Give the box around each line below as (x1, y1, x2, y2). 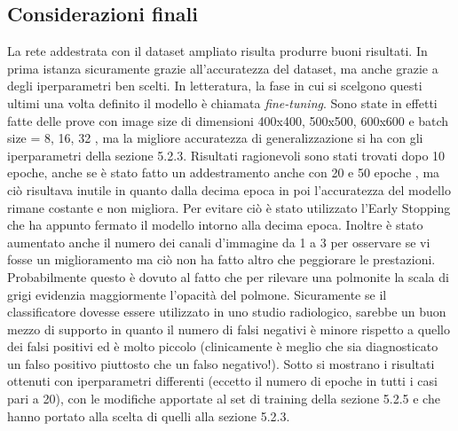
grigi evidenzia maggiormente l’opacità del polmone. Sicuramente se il (7, 285, 387, 303)
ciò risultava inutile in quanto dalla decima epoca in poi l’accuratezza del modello (7, 180, 451, 199)
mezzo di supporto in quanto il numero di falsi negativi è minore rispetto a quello (7, 319, 450, 338)
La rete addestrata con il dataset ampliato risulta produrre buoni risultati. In (7, 42, 428, 60)
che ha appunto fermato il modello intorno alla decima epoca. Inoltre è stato (7, 215, 423, 234)
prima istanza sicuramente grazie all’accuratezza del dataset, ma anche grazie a (7, 59, 438, 77)
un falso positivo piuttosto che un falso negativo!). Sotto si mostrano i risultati (7, 354, 435, 372)
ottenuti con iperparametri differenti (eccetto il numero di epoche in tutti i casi (7, 372, 438, 390)
